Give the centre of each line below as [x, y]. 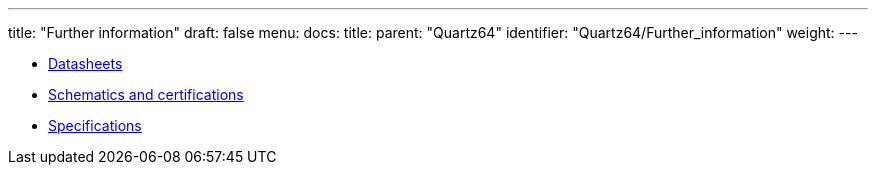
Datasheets [85, 63]
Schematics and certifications [146, 94]
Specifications [95, 125]
